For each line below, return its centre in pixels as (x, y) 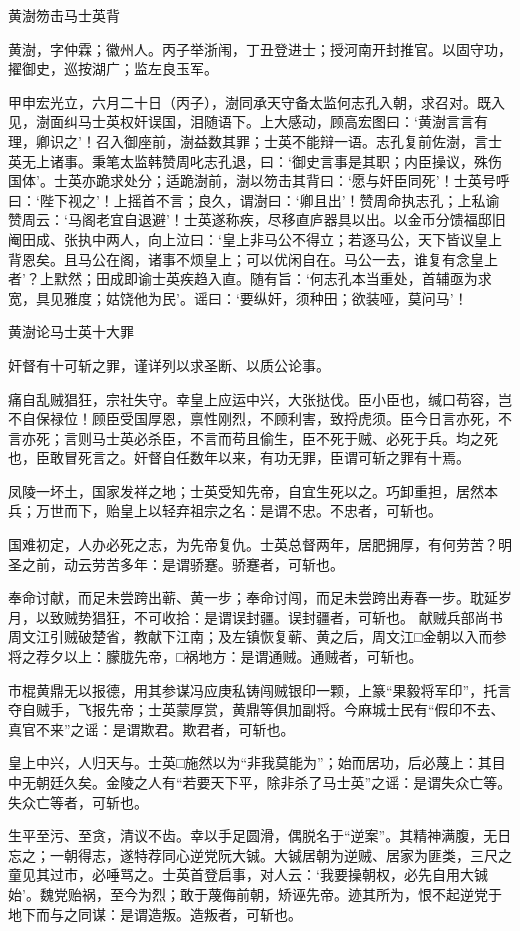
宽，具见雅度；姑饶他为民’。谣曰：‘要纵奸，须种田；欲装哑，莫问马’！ (238, 297)
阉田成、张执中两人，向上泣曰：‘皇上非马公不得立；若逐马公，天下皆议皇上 (255, 238)
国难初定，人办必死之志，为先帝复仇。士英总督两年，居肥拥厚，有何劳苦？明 (260, 544)
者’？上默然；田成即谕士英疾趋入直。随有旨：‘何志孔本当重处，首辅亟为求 (250, 278)
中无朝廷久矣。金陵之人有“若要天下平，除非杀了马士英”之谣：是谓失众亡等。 (260, 782)
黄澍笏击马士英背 (64, 15)
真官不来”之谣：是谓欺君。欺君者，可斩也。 (151, 728)
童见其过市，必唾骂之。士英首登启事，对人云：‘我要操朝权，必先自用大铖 (248, 874)
